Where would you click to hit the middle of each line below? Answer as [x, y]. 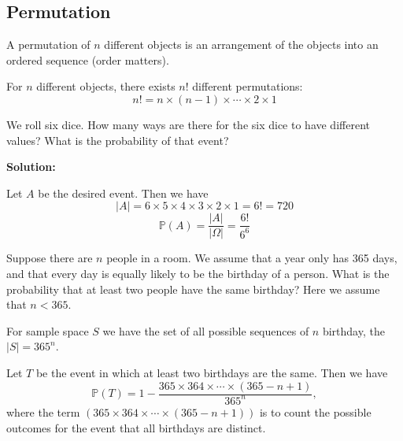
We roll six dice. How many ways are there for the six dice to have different [188, 124]
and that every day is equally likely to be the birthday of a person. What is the [198, 274]
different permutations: [248, 86]
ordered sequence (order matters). [88, 59]
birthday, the [353, 330]
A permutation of [48, 44]
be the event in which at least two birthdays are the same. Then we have [212, 372]
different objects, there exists [106, 86]
